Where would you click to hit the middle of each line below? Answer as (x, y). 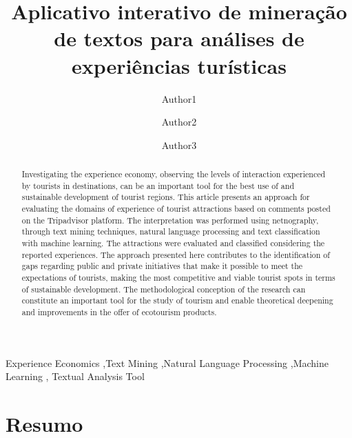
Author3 (179, 145)
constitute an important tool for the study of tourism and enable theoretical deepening (177, 300)
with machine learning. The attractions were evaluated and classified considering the (173, 243)
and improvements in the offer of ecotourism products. (119, 311)
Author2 (179, 122)
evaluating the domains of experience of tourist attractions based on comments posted (176, 209)
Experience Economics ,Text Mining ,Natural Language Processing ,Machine (167, 362)
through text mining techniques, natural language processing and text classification (171, 231)
